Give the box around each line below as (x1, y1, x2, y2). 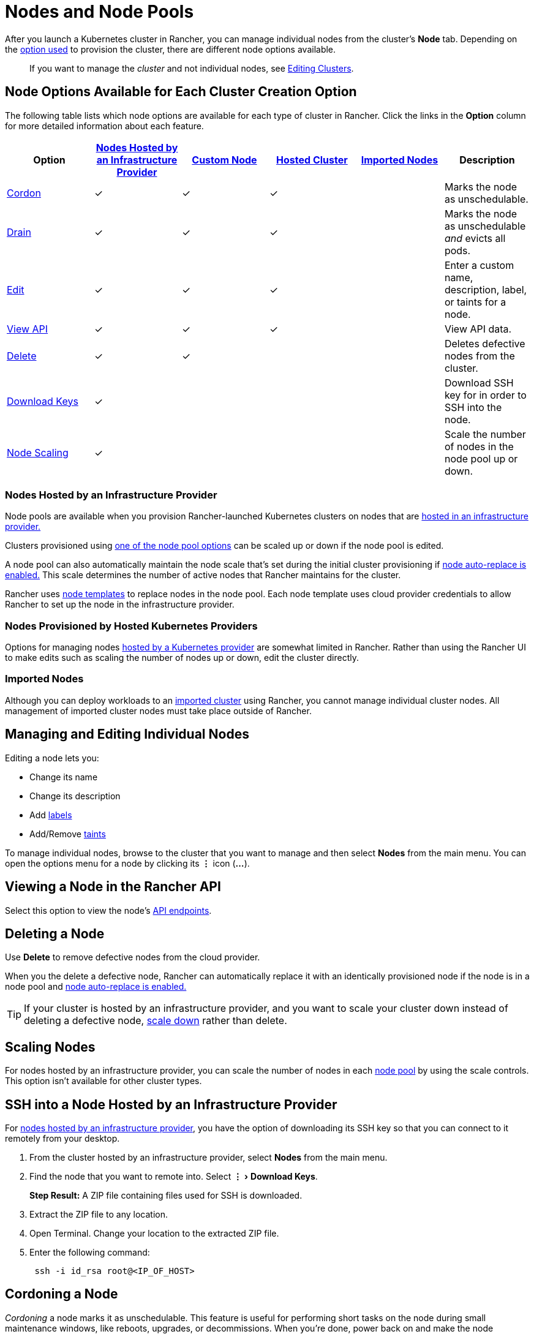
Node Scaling (7, 446, 69, 459)
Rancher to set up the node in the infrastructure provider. (5, 599, 235, 610)
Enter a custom (444, 258, 514, 271)
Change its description (29, 790, 121, 801)
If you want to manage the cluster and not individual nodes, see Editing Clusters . (29, 62, 354, 73)
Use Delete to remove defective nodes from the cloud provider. (5, 952, 260, 963)
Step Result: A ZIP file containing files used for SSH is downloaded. (29, 1190, 303, 1201)
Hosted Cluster (276, 153, 348, 166)
